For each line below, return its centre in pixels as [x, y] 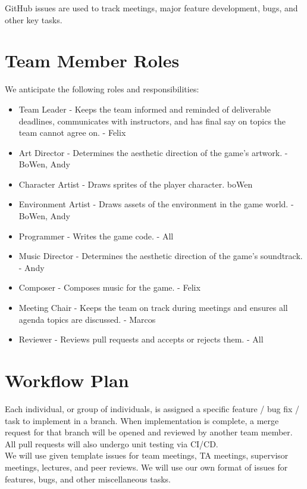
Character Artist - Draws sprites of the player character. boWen [136, 184]
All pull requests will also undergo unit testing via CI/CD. [112, 443]
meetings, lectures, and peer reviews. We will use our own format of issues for [146, 467]
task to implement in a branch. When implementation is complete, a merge [142, 420]
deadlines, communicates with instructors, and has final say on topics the [152, 121]
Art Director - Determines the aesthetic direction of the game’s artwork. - [153, 152]
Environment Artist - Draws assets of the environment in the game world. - [156, 204]
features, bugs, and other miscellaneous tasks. [88, 479]
